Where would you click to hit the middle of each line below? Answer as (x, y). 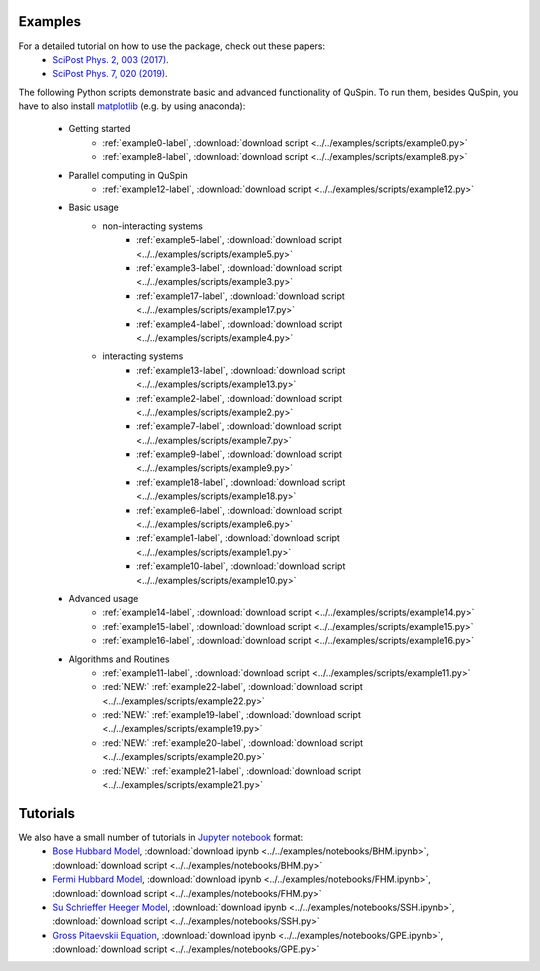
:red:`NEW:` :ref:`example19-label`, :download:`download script (232, 715)
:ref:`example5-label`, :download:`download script (239, 240)
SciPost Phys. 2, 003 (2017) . (110, 59)
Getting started (99, 129)
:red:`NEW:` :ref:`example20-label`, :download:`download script (233, 742)
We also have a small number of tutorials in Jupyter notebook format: (161, 837)
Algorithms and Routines (119, 659)
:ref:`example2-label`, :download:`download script (239, 398)
